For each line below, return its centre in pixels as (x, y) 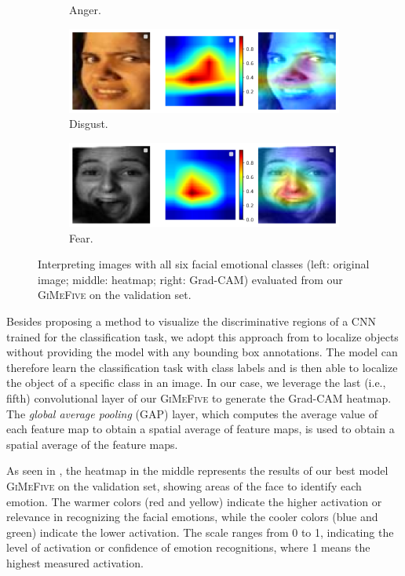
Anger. (85, 9)
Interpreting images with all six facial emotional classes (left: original (204, 264)
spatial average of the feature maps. (92, 444)
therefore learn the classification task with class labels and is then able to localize (202, 367)
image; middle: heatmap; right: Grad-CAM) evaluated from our (190, 279)
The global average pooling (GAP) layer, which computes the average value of (192, 413)
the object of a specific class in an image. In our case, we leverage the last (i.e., (196, 383)
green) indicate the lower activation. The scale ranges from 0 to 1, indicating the (200, 532)
